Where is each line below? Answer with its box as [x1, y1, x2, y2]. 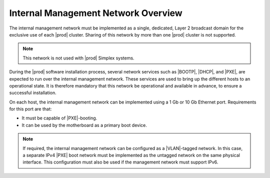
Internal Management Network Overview [9, 7, 182, 18]
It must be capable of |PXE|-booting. [21, 115, 97, 121]
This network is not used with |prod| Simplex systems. [22, 55, 134, 61]
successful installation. [9, 90, 57, 96]
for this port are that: [9, 106, 52, 112]
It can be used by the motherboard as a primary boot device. [21, 122, 147, 128]
